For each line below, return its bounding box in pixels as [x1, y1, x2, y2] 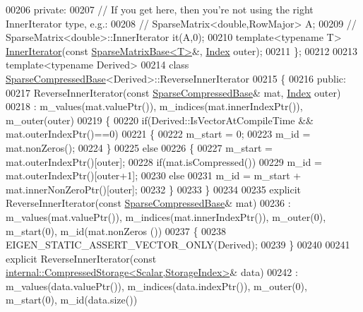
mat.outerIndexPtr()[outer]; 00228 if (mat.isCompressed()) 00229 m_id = [6, 154, 322, 169]
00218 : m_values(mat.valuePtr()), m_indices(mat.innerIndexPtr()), [6, 99, 303, 114]
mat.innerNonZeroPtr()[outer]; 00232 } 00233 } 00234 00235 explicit [6, 181, 302, 196]
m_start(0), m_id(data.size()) [6, 292, 138, 307]
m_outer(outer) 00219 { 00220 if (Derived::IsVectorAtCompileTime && [6, 112, 314, 127]
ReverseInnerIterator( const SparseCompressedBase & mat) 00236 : [6, 196, 291, 210]
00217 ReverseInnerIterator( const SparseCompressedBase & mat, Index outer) [6, 85, 341, 100]
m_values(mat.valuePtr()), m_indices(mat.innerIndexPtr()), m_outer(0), [6, 209, 326, 224]
